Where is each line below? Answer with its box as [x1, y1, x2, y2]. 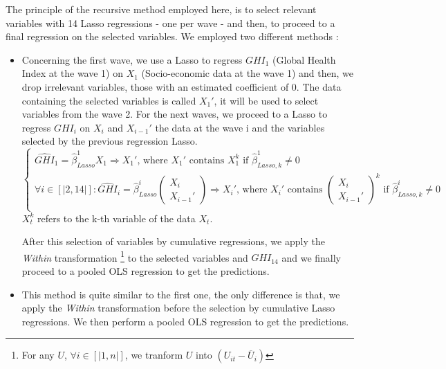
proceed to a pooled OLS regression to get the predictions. [21, 263, 270, 278]
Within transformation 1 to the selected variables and [21, 248, 248, 264]
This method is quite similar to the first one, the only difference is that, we [21, 287, 340, 301]
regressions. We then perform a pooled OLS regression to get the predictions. [21, 314, 349, 328]
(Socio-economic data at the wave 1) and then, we [141, 66, 354, 80]
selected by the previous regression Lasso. [21, 134, 198, 148]
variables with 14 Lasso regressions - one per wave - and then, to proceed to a [6, 15, 335, 30]
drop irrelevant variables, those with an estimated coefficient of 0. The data [21, 79, 342, 93]
